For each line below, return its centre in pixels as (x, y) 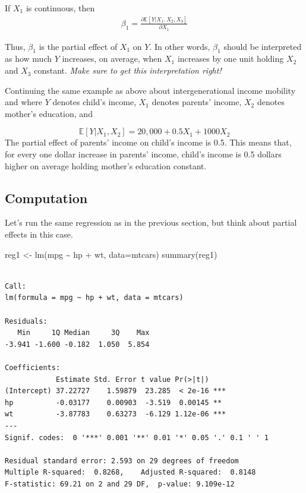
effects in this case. (39, 234)
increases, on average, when (112, 59)
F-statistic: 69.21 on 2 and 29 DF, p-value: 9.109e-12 (120, 484)
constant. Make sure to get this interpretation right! (128, 70)
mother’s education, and (49, 113)
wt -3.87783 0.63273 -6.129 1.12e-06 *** (116, 414)
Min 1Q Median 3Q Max (83, 333)
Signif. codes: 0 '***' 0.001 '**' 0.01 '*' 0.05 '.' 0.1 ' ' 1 (137, 437)
